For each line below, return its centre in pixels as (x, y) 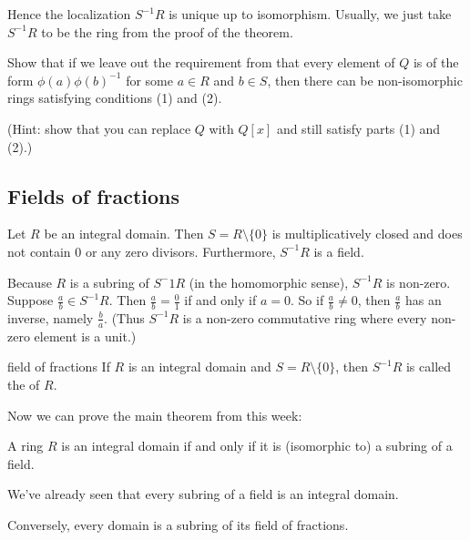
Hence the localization (69, 14)
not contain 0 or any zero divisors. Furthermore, (142, 251)
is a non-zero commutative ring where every (305, 317)
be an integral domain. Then (124, 234)
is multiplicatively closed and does (367, 234)
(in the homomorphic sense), (269, 282)
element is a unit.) (85, 336)
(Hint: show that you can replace (99, 128)
